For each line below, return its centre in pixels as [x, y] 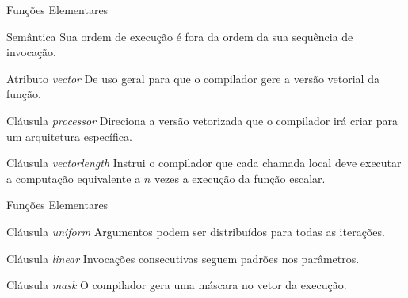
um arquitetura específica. [69, 136]
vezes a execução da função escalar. [240, 178]
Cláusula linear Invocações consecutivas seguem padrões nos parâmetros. [183, 258]
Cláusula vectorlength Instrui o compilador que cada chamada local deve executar [204, 163]
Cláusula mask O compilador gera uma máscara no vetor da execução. [177, 285]
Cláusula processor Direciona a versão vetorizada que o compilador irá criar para [202, 120]
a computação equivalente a [74, 178]
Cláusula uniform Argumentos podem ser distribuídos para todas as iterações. [196, 231]
